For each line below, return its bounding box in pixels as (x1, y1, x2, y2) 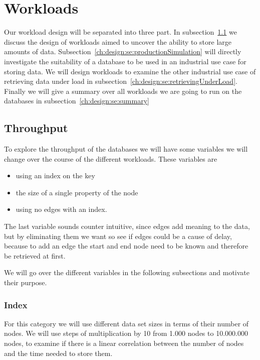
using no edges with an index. (16, 204, 107, 214)
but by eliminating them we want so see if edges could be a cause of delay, (4, 230, 232, 241)
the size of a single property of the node (16, 187, 138, 197)
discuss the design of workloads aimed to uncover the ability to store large (4, 36, 232, 47)
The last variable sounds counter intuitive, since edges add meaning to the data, (4, 221, 250, 231)
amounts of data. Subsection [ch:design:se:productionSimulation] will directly (4, 46, 241, 57)
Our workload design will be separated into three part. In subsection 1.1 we (4, 27, 237, 37)
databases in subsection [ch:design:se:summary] (4, 95, 149, 106)
